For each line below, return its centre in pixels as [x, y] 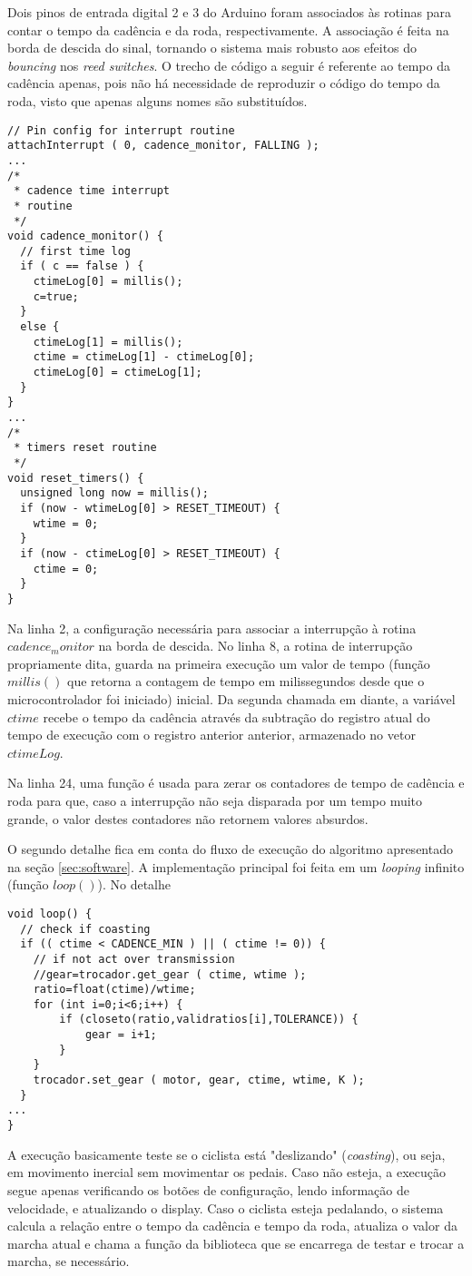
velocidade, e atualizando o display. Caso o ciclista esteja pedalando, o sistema [226, 1207]
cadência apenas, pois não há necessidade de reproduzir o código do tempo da [224, 83]
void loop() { [50, 913]
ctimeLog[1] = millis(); [108, 342]
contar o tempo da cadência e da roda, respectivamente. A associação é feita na [228, 29]
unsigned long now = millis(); [114, 493]
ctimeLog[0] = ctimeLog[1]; [118, 373]
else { [40, 327]
